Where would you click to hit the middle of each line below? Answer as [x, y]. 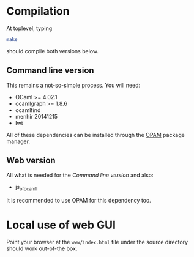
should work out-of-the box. [42, 248]
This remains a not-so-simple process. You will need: [73, 85]
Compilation [38, 11]
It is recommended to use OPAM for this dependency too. [79, 201]
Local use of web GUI [61, 225]
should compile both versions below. [53, 51]
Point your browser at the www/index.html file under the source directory [97, 242]
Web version [31, 161]
